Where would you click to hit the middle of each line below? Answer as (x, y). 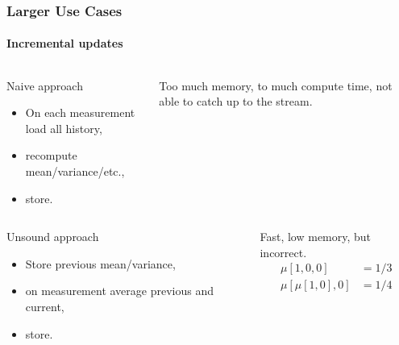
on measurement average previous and (119, 291)
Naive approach (45, 85)
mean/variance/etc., (75, 171)
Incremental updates (65, 43)
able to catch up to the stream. (236, 101)
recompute (51, 155)
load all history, (64, 128)
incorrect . (283, 252)
